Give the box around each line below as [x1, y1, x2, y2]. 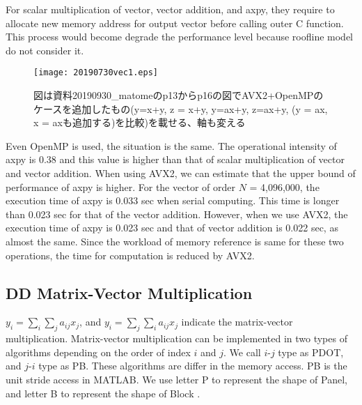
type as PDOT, [278, 344, 344, 359]
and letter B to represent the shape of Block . [6, 385, 200, 400]
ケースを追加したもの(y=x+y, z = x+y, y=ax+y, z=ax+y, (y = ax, [33, 101, 328, 116]
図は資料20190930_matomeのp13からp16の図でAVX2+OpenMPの [33, 88, 324, 102]
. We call [223, 344, 261, 359]
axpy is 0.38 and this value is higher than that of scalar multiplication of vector [6, 152, 345, 167]
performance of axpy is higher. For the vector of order [6, 179, 235, 194]
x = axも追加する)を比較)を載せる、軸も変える [33, 115, 246, 130]
